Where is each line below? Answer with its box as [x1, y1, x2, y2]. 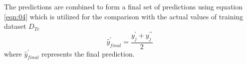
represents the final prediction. [41, 48, 135, 59]
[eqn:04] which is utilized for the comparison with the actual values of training [4, 11, 244, 21]
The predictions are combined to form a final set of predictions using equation [4, 1, 243, 11]
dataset [4, 21, 26, 31]
